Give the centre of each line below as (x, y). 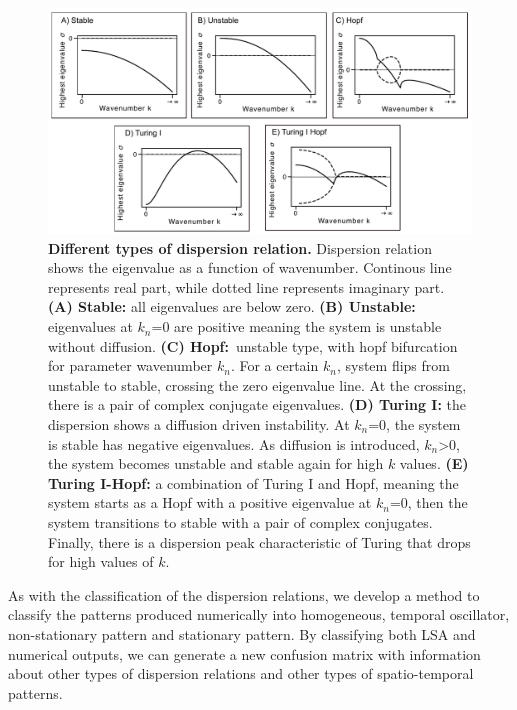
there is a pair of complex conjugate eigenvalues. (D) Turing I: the (257, 404)
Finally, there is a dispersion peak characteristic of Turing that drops (259, 541)
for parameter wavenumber (130, 365)
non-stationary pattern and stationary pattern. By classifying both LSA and (242, 633)
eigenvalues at (90, 326)
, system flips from (393, 365)
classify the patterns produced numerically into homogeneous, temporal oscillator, (259, 614)
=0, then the (428, 502)
